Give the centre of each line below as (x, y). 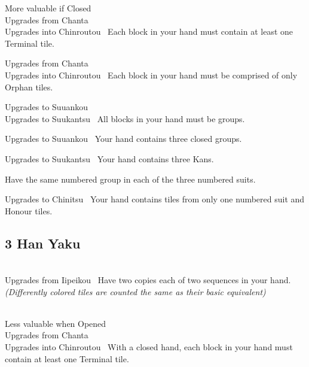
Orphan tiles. (29, 87)
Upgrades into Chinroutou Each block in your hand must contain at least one (149, 31)
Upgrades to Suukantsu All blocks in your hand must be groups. (125, 118)
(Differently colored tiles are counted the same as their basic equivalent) (135, 291)
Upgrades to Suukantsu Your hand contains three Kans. (109, 158)
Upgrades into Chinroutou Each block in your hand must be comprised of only (151, 75)
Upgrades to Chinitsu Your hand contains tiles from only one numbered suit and (155, 199)
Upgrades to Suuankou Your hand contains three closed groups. (123, 139)
